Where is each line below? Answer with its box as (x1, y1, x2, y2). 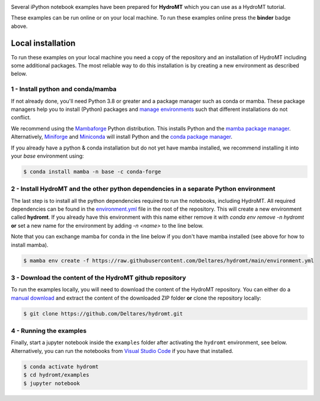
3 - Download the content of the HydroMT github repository (11, 273, 187, 282)
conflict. (11, 114, 31, 121)
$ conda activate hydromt (23, 363, 99, 370)
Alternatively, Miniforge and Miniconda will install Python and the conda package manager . (11, 133, 233, 141)
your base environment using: (11, 152, 84, 160)
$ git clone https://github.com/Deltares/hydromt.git (23, 310, 183, 317)
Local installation (11, 38, 76, 48)
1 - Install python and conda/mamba (11, 85, 117, 93)
